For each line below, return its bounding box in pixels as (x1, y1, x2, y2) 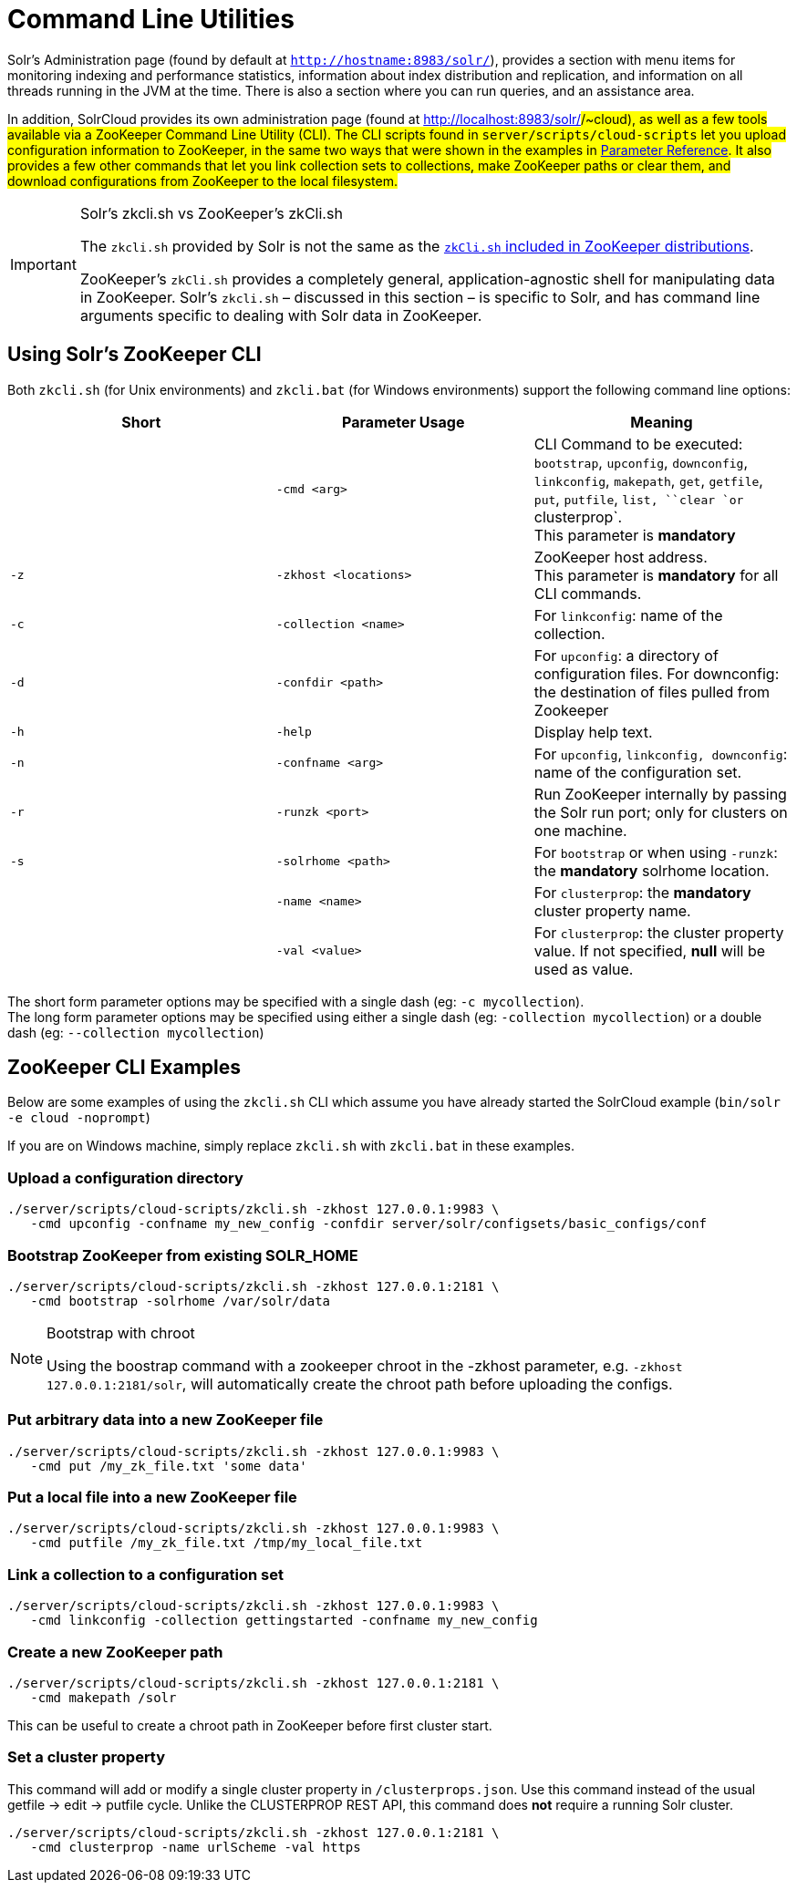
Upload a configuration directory (7, 1168, 243, 1187)
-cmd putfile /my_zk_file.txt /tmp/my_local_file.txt (30, 1535, 423, 1551)
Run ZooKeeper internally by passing (533, 784, 787, 803)
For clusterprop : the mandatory (533, 883, 751, 902)
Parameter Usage (342, 412, 465, 431)
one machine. (533, 821, 627, 840)
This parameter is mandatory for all (533, 565, 779, 584)
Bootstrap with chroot (47, 1323, 195, 1342)
